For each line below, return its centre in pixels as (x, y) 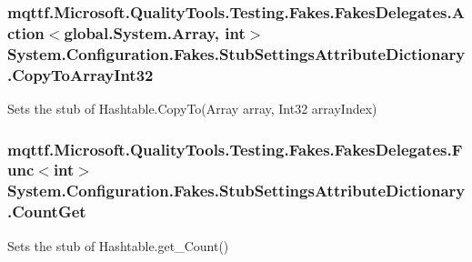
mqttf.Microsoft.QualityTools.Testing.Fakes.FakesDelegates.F (235, 149)
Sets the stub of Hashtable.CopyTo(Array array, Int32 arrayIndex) (192, 108)
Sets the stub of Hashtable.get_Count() (118, 245)
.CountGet (47, 212)
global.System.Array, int (155, 32)
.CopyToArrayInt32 (80, 74)
